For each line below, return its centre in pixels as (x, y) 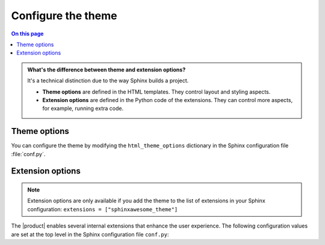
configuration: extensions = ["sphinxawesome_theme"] (103, 209)
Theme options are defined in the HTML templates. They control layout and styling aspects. (156, 92)
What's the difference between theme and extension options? (107, 70)
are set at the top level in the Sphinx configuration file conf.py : (90, 234)
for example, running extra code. (83, 109)
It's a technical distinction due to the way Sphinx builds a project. (108, 80)
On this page (27, 34)
